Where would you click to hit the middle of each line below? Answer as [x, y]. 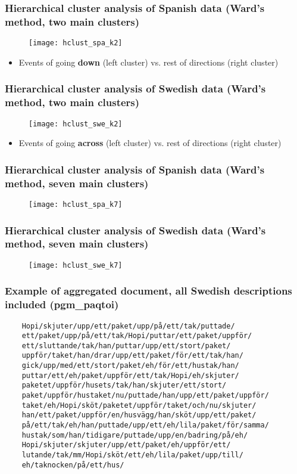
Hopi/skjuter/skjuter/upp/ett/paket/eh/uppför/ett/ [126, 445]
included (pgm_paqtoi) [62, 304]
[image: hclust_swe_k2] [76, 124]
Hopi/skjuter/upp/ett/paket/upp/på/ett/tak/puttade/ [128, 326]
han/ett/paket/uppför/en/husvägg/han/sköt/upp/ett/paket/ [139, 415]
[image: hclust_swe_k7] [76, 265]
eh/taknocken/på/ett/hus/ [73, 465]
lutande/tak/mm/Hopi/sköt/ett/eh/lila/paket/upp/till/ [132, 455]
